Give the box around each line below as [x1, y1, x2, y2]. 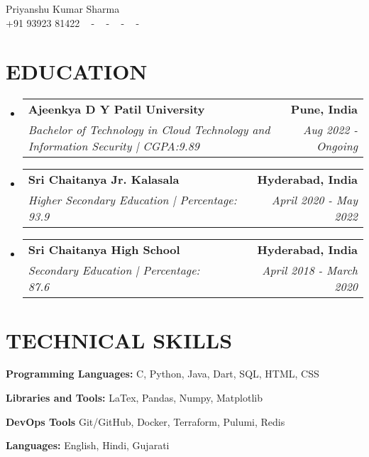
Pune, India [290, 101, 358, 118]
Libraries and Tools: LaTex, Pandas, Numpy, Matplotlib [6, 390, 263, 405]
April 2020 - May [271, 192, 358, 209]
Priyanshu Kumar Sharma [6, 1, 120, 16]
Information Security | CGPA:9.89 [28, 138, 200, 155]
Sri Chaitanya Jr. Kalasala [28, 171, 180, 188]
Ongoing [316, 138, 358, 155]
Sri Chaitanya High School [28, 241, 180, 258]
